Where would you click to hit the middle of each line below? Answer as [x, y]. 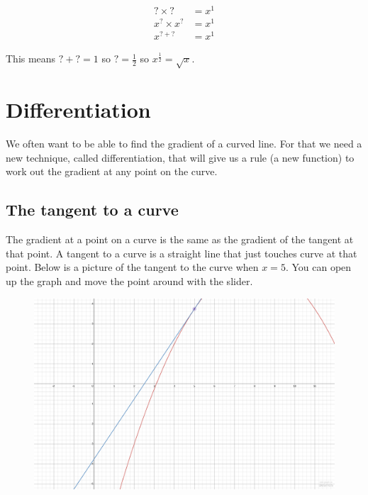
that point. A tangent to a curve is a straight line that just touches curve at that [182, 253]
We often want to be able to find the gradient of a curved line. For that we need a [184, 144]
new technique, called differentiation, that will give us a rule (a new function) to [180, 157]
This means [31, 59]
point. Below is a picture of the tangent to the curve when [132, 267]
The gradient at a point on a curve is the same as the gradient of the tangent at [180, 239]
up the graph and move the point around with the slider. [129, 280]
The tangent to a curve [92, 210]
